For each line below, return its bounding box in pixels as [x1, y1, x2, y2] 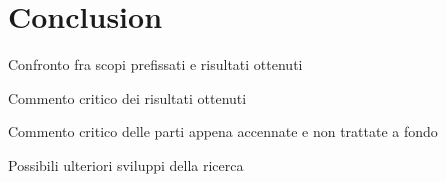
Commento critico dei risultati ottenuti [8, 87, 247, 108]
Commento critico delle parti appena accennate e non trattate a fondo [8, 121, 438, 142]
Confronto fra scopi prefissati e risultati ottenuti [8, 54, 303, 75]
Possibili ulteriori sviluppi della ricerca [8, 154, 244, 175]
